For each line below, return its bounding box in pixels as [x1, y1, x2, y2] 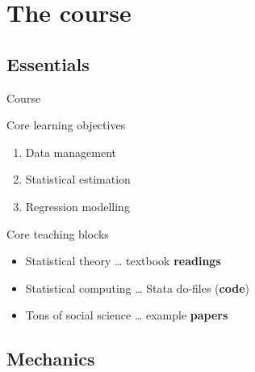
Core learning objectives [6, 116, 126, 133]
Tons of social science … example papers [25, 306, 228, 323]
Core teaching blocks [6, 225, 109, 242]
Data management [25, 143, 116, 160]
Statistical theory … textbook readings [25, 252, 221, 269]
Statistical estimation [25, 171, 131, 188]
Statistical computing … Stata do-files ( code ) [25, 279, 249, 296]
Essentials [6, 51, 90, 76]
